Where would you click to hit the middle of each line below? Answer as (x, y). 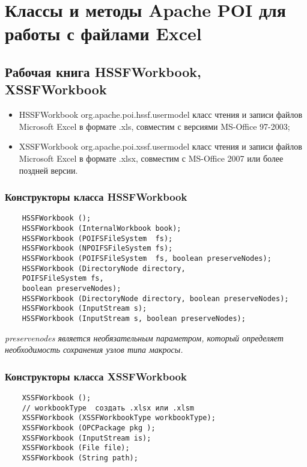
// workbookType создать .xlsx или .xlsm (108, 408)
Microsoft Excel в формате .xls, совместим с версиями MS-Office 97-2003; (154, 126)
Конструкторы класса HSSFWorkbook (96, 197)
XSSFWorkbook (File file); (76, 448)
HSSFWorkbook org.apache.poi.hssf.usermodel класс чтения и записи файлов (161, 114)
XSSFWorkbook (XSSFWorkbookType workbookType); (119, 418)
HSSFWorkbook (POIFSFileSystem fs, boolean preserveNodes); (147, 258)
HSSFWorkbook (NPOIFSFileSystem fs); (97, 249)
